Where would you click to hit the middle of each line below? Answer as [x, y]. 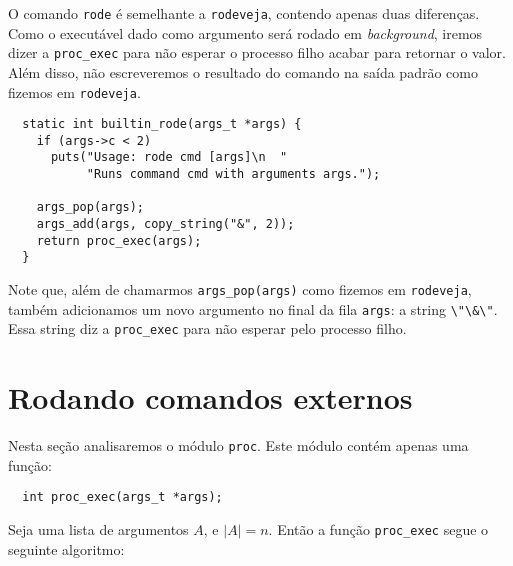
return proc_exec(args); [119, 240]
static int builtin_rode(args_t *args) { [162, 124]
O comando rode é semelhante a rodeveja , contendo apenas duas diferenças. [244, 13]
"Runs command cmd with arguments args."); [233, 174]
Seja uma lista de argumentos [98, 529]
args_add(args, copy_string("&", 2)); [165, 224]
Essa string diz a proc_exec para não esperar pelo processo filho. [207, 328]
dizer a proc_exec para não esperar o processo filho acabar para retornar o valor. [257, 52]
